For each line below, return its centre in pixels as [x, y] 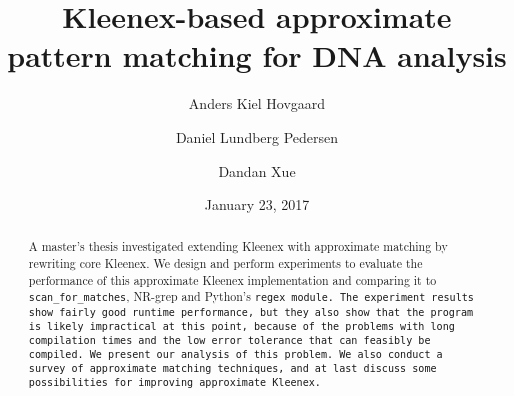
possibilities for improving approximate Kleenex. [174, 383]
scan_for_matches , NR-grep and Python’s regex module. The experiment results [251, 296]
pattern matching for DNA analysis [257, 55]
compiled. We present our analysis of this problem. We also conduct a [235, 355]
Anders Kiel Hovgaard [257, 103]
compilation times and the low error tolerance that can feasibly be [229, 340]
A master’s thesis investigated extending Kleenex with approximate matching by [238, 246]
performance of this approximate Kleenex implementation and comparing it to [232, 279]
